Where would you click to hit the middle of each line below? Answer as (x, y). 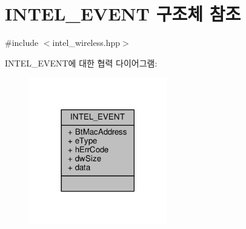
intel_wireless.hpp (86, 43)
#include (22, 43)
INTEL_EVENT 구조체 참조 (123, 14)
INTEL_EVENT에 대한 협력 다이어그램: (81, 63)
